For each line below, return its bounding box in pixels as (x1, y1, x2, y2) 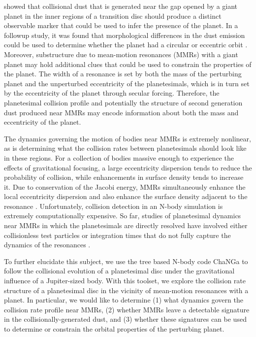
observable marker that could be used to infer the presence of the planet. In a (4, 20, 238, 31)
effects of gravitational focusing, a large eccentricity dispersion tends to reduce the (4, 162, 252, 172)
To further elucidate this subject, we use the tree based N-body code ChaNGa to (4, 256, 248, 266)
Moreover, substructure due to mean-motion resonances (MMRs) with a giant (4, 49, 238, 59)
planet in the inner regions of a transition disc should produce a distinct (4, 10, 222, 21)
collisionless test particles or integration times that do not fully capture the (4, 230, 231, 240)
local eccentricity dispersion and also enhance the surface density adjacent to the (4, 191, 248, 202)
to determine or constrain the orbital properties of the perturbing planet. (4, 324, 224, 334)
